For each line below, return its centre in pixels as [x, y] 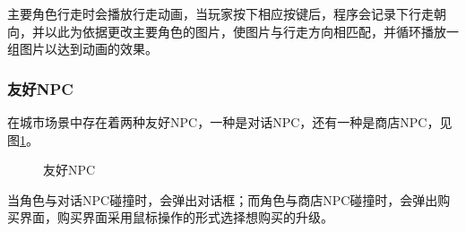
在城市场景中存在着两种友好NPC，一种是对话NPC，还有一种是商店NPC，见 [230, 122]
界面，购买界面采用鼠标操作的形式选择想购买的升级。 [176, 217]
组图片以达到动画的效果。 [82, 49]
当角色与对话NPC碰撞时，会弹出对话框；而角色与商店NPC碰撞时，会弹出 [223, 199]
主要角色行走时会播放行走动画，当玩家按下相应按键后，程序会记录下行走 [220, 13]
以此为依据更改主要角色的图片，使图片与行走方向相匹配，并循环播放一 [251, 31]
